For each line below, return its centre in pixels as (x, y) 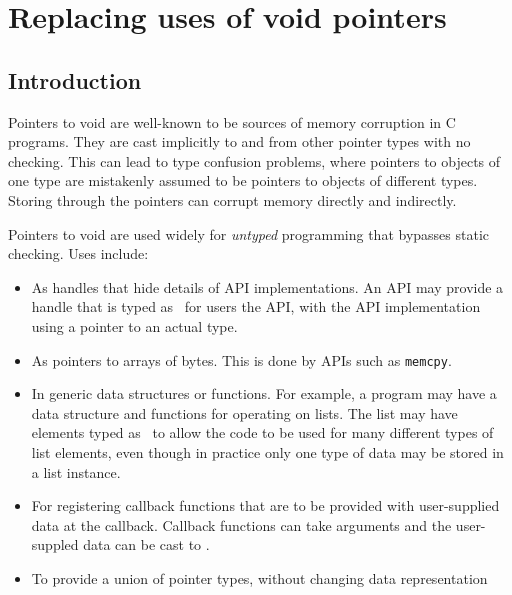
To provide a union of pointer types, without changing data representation (259, 577)
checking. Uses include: (78, 253)
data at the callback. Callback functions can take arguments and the (241, 524)
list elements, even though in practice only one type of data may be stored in (267, 451)
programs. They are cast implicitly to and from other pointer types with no (239, 141)
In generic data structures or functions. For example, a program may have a (264, 393)
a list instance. (76, 471)
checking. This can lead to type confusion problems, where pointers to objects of (254, 160)
